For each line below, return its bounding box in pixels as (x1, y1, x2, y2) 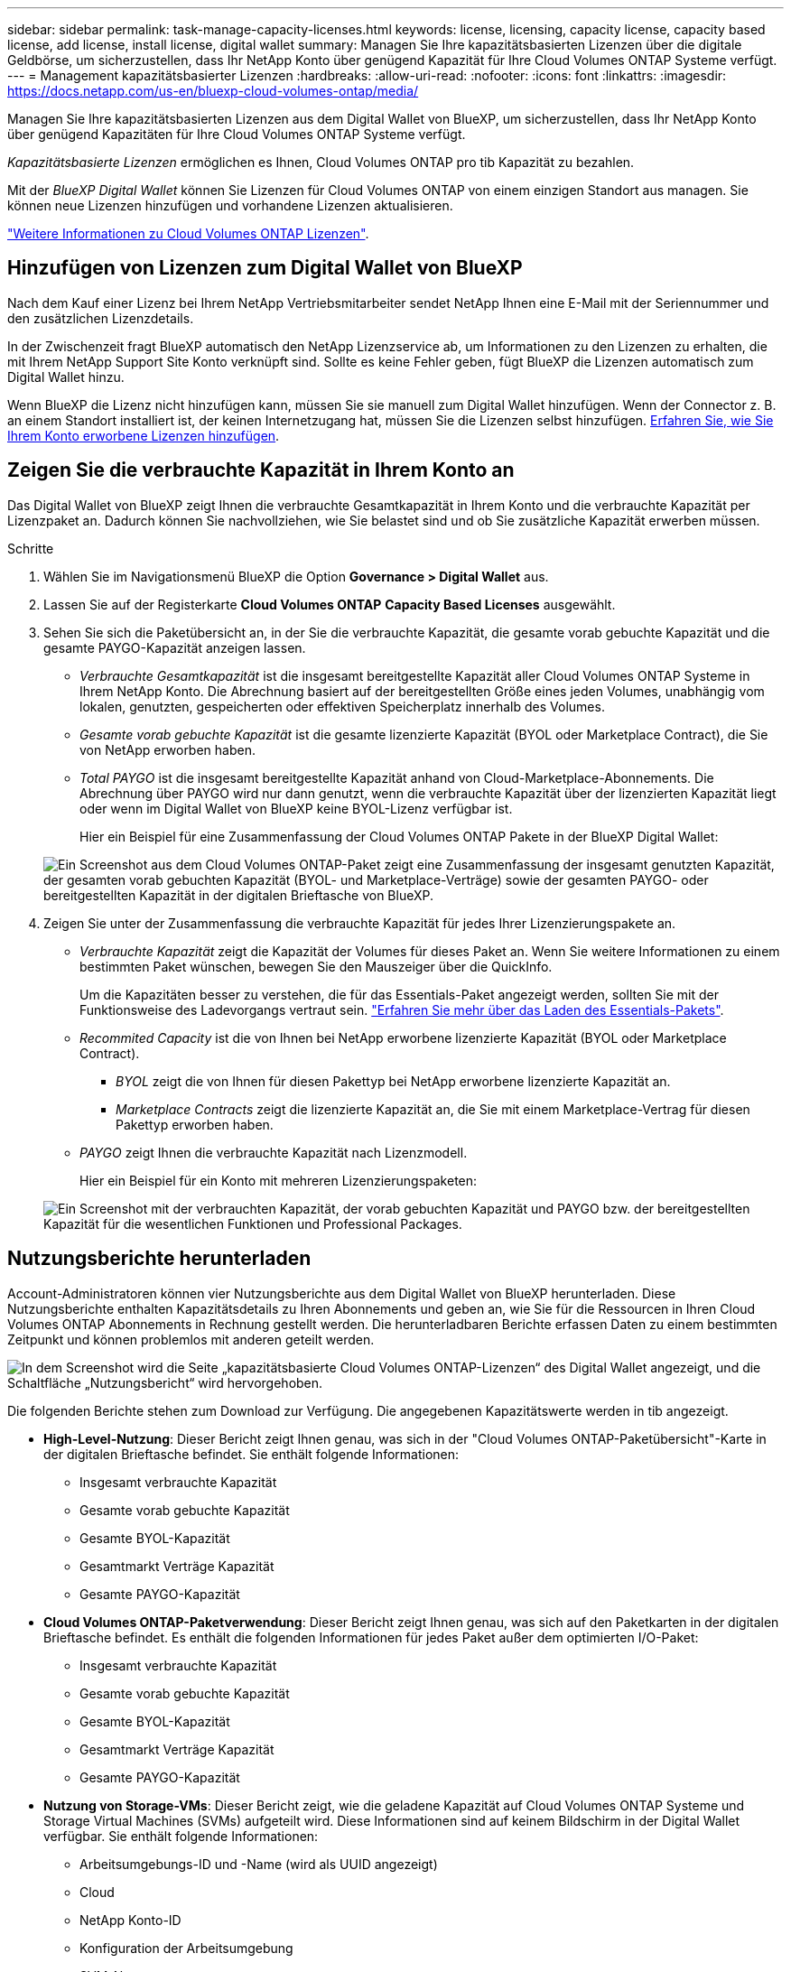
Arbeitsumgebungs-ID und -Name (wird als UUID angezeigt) (79, 1856, 438, 1872)
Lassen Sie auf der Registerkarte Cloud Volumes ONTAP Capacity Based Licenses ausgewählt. (43, 596, 616, 612)
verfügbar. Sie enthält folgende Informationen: (43, 1828, 319, 1844)
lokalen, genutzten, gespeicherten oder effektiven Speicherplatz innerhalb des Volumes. (79, 698, 605, 714)
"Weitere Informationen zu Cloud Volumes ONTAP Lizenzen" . (7, 226, 369, 241)
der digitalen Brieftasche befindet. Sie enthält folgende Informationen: (43, 1446, 460, 1462)
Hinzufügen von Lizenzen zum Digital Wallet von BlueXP (7, 256, 523, 280)
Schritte (7, 540, 54, 556)
